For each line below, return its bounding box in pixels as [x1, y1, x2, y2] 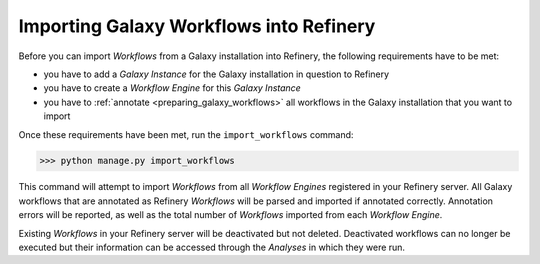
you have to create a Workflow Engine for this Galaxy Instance [43, 82, 302, 94]
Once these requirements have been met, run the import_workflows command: [18, 128, 354, 140]
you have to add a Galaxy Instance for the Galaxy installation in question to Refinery [43, 68, 390, 80]
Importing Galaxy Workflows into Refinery [18, 15, 376, 37]
